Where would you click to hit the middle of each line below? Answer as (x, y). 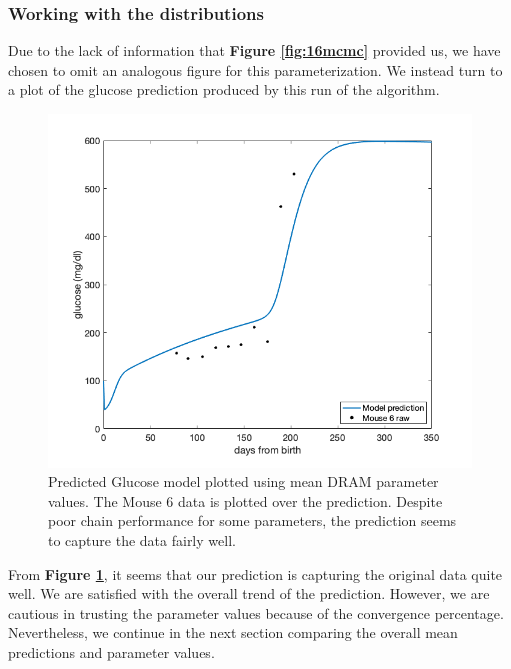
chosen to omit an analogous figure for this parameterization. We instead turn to (255, 69)
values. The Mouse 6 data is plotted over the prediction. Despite (245, 500)
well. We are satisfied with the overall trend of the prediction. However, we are (249, 593)
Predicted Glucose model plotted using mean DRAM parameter (243, 481)
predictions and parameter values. (111, 651)
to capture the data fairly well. (142, 539)
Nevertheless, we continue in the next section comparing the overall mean (233, 632)
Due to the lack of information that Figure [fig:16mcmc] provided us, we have (254, 50)
